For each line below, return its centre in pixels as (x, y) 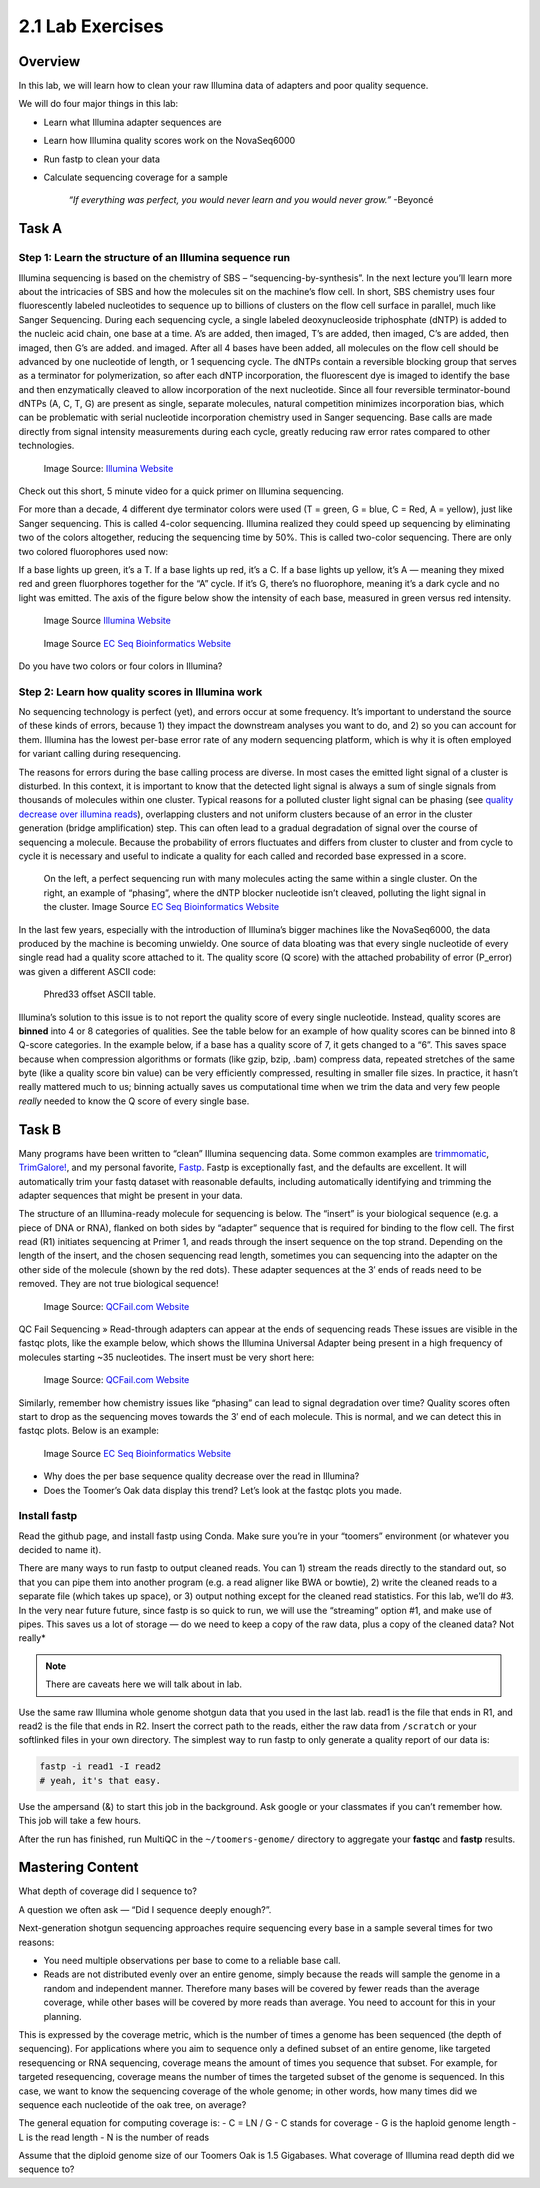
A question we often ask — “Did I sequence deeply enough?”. (145, 1909)
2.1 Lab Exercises (91, 26)
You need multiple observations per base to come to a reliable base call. (192, 1960)
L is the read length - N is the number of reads (114, 2137)
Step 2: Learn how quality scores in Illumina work (140, 692)
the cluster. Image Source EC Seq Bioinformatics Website (161, 907)
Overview (49, 61)
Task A (40, 228)
